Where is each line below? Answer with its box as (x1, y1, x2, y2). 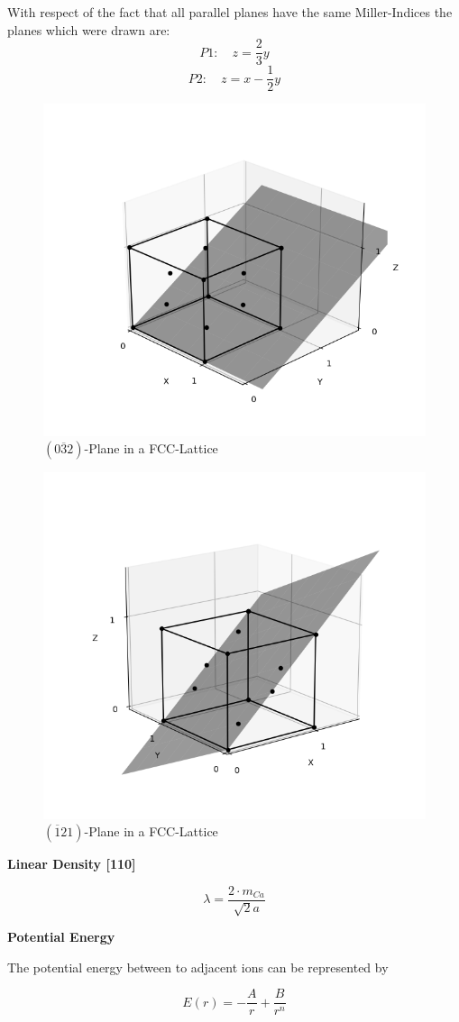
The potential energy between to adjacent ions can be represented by (7, 957, 389, 976)
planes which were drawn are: (7, 20, 170, 39)
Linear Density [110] (7, 854, 136, 873)
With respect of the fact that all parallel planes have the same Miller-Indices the (7, 3, 453, 21)
